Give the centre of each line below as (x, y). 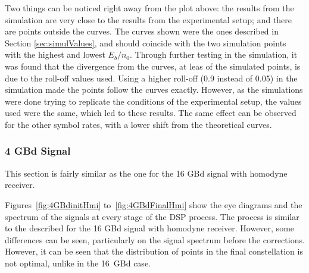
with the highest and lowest (55, 54)
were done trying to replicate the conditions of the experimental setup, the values (153, 101)
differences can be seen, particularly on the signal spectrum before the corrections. (155, 239)
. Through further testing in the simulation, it (214, 54)
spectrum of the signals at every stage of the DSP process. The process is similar (152, 216)
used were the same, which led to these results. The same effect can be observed (151, 113)
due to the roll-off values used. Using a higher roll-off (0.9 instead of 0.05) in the (151, 78)
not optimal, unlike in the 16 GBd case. (78, 263)
